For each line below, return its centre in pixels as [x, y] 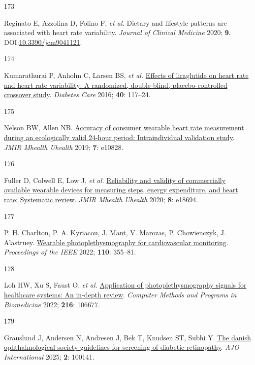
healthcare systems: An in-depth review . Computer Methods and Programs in [120, 295]
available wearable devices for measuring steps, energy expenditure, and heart [121, 190]
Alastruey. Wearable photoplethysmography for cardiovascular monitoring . [116, 242]
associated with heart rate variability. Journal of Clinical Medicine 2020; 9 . [117, 32]
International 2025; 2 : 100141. [49, 357]
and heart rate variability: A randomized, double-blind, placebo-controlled [116, 85]
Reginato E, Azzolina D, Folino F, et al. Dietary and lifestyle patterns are [115, 22]
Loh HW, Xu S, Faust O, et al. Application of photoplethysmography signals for [125, 285]
